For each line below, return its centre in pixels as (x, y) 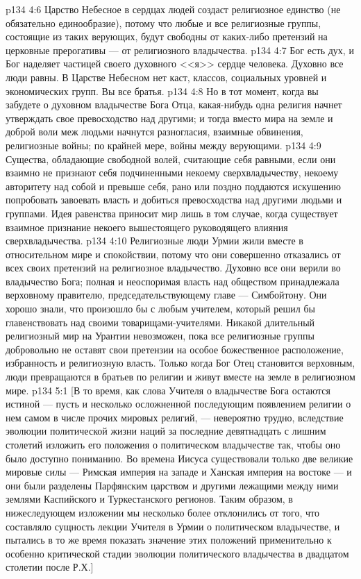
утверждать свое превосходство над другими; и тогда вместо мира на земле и (169, 118)
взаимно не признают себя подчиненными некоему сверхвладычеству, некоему (172, 173)
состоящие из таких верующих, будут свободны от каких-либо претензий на (167, 36)
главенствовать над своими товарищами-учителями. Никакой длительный (160, 322)
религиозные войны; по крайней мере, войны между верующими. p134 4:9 (163, 145)
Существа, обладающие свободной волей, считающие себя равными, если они (171, 159)
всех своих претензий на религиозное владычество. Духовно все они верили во (173, 268)
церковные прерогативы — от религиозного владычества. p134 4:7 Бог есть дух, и (180, 50)
